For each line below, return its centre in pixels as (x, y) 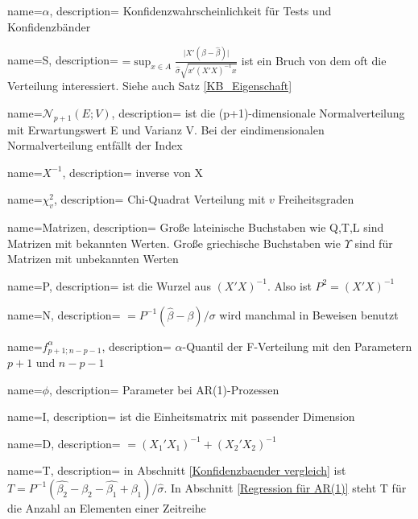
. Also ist (289, 285)
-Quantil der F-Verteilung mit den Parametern (297, 346)
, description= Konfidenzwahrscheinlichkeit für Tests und (190, 10)
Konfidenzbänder (49, 26)
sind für (374, 243)
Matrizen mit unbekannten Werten (93, 259)
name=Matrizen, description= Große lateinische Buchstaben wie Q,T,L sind (196, 227)
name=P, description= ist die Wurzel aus (109, 285)
